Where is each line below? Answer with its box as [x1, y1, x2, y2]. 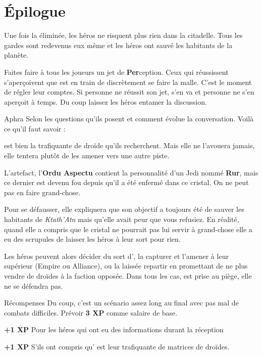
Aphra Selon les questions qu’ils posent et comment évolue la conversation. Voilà [4, 113, 254, 124]
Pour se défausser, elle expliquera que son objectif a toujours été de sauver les [4, 204, 244, 214]
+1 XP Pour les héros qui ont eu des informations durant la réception [4, 324, 224, 335]
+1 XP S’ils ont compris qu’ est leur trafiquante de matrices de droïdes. [4, 341, 230, 351]
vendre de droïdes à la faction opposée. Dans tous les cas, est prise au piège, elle [4, 271, 252, 281]
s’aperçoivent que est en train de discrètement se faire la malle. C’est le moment [4, 76, 252, 87]
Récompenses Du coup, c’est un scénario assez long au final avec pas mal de [4, 297, 239, 308]
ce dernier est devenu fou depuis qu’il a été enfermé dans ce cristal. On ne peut [4, 177, 249, 188]
